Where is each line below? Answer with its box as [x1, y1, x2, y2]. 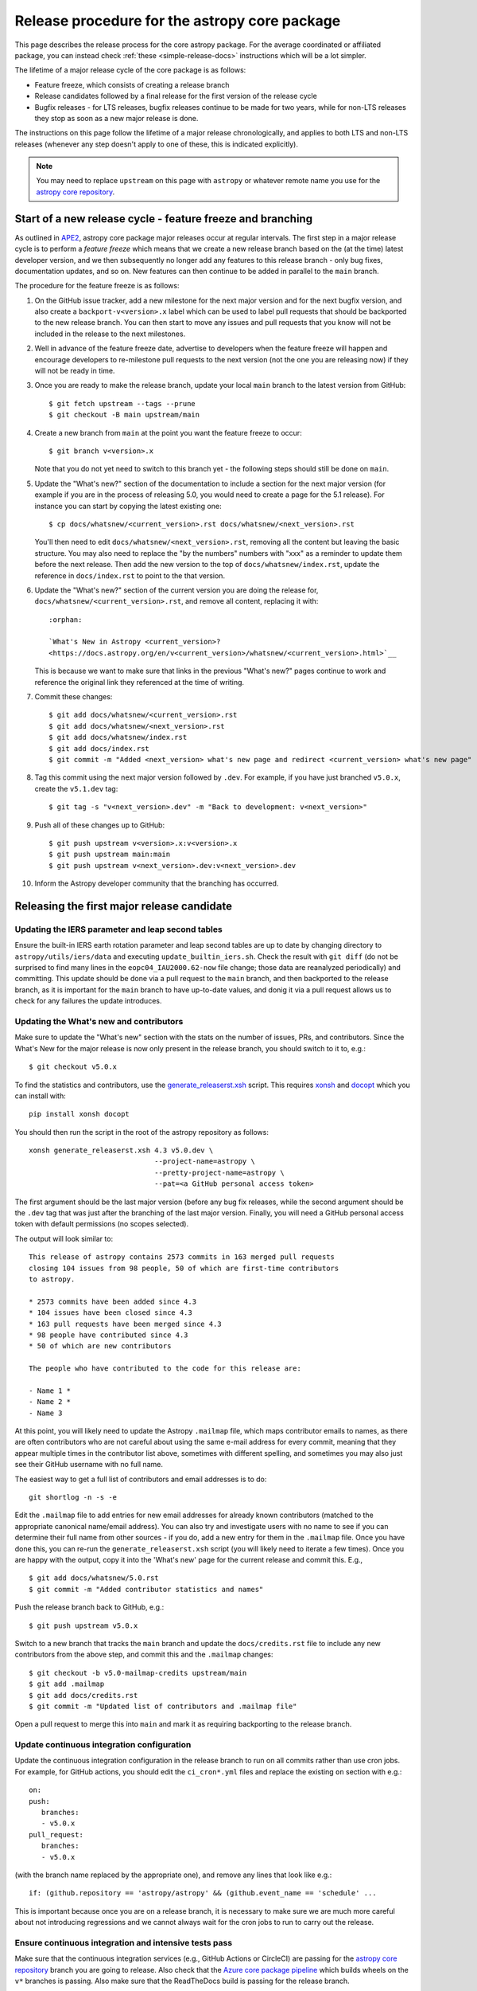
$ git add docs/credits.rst [29, 1691, 138, 1700]
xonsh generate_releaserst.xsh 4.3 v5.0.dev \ [29, 1146, 214, 1155]
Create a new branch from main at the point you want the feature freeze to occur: [34, 428, 302, 437]
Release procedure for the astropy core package [14, 12, 341, 29]
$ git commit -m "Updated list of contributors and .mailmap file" [29, 1701, 297, 1711]
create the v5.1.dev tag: [34, 784, 118, 793]
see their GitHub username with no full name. [14, 1460, 163, 1469]
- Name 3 [29, 1408, 63, 1418]
